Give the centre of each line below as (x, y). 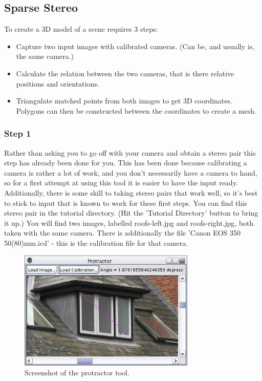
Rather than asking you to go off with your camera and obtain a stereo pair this (130, 152)
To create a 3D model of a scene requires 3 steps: (81, 29)
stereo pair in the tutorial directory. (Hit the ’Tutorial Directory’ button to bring (131, 213)
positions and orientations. (58, 83)
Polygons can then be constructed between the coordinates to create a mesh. (136, 110)
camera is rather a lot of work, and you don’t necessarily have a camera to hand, (131, 172)
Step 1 (18, 133)
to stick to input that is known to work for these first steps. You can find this (126, 203)
